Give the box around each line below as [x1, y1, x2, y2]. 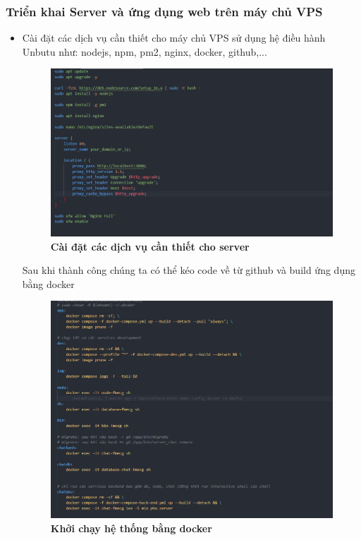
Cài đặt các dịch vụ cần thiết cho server [50, 239, 250, 253]
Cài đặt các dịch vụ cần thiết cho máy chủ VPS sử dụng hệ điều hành [22, 30, 326, 45]
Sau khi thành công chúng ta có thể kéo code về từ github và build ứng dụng [22, 263, 355, 277]
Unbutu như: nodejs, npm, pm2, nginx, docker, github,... [22, 44, 267, 59]
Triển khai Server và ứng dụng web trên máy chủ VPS [6, 2, 323, 20]
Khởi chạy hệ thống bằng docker [50, 520, 212, 535]
